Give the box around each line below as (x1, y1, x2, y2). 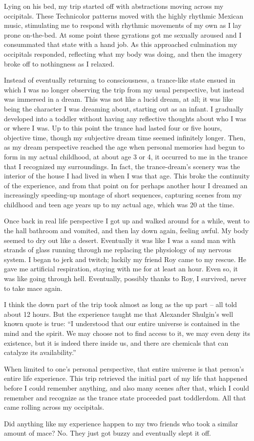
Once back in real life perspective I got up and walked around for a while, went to (4, 216, 250, 226)
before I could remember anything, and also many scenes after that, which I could (4, 382, 250, 393)
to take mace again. (4, 283, 63, 293)
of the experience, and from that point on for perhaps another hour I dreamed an (4, 180, 248, 190)
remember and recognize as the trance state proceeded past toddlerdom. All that (4, 392, 246, 402)
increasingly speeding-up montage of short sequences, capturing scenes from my (4, 190, 242, 200)
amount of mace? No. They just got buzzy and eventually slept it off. (4, 428, 212, 438)
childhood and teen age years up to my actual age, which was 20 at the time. (4, 199, 234, 209)
